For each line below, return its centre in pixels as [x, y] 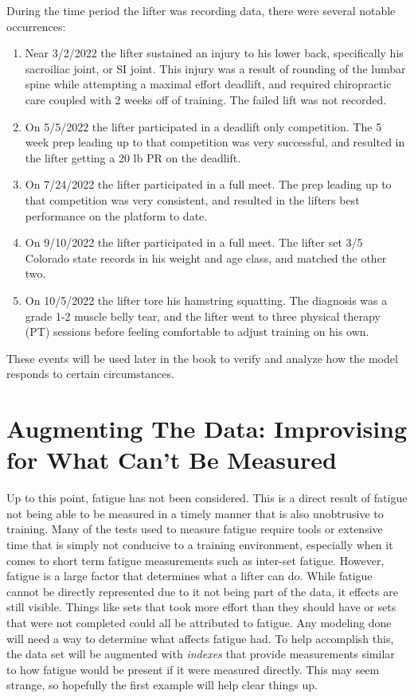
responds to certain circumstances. [90, 374]
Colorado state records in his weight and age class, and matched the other [206, 257]
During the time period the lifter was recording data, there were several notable [201, 10]
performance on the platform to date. [116, 215]
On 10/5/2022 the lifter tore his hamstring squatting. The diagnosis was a [206, 300]
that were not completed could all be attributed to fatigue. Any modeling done [199, 622]
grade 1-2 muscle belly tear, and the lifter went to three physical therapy [203, 316]
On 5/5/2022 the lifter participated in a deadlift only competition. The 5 [203, 126]
